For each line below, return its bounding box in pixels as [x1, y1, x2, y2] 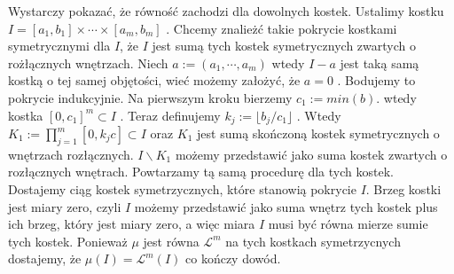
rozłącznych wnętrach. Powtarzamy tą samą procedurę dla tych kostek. [8, 162, 394, 181]
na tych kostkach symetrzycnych [225, 231, 401, 250]
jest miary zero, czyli [8, 197, 121, 215]
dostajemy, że [8, 249, 82, 268]
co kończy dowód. [185, 249, 281, 268]
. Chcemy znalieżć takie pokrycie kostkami [166, 19, 397, 37]
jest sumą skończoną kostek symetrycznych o [197, 124, 440, 143]
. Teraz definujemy [120, 106, 221, 124]
